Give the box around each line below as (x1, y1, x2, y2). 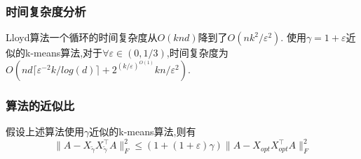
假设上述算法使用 (6, 124, 84, 139)
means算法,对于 (34, 45, 103, 60)
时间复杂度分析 (6, 2, 86, 20)
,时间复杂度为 (166, 45, 229, 60)
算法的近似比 (6, 96, 75, 114)
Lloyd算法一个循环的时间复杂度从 (6, 30, 158, 45)
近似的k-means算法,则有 (89, 124, 196, 139)
